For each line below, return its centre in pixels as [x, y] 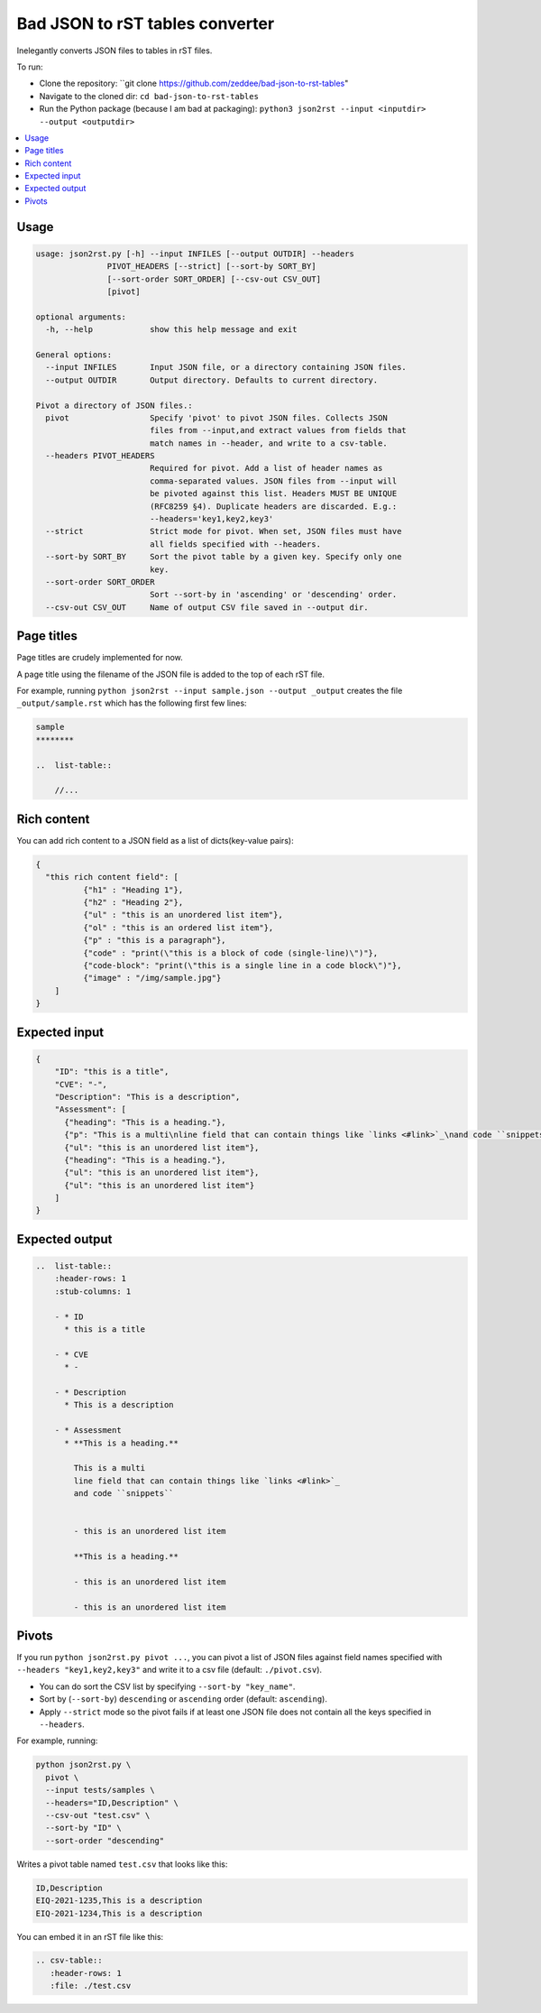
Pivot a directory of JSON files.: [114, 405]
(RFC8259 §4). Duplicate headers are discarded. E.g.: [273, 506]
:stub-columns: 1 [93, 1291]
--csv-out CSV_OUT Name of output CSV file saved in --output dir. [207, 607]
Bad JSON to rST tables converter [146, 23]
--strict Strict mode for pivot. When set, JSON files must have [224, 531]
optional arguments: [81, 317]
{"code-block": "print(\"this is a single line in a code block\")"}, [242, 965]
